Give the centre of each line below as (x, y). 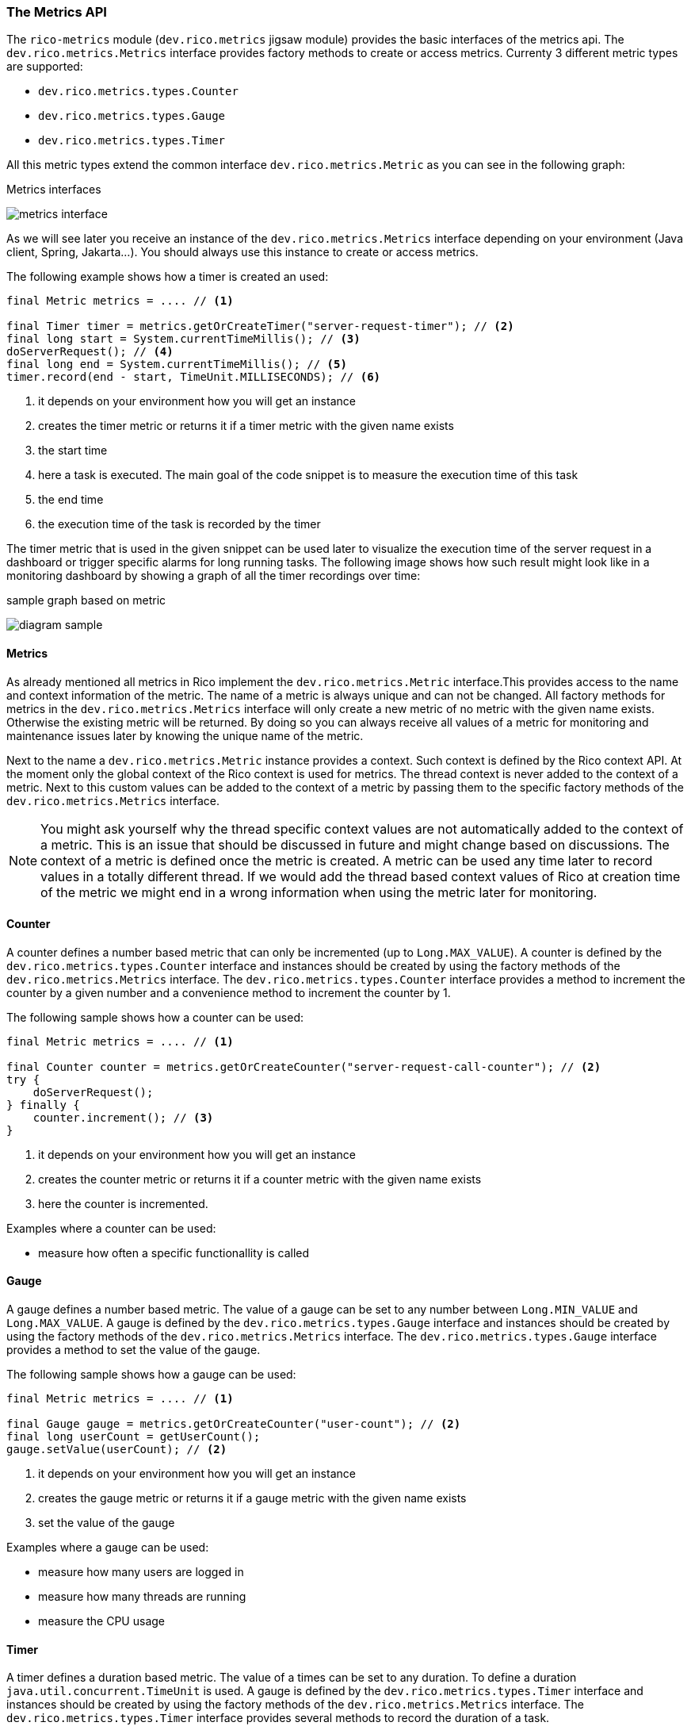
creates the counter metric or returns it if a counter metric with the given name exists (260, 1179)
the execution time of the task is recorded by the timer (179, 524)
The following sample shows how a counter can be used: (155, 1017)
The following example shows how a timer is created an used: (168, 277)
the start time (73, 451)
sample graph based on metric (86, 600)
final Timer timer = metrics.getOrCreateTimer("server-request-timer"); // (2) (260, 326)
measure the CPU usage (101, 1621)
